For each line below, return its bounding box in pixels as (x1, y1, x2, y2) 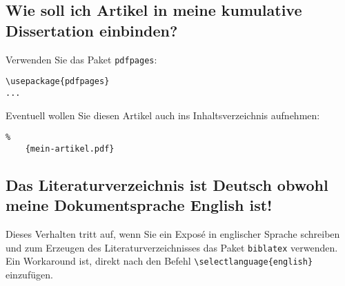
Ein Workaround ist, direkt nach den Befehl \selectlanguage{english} (6, 254, 313, 268)
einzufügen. (6, 267, 53, 281)
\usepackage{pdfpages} (6, 76, 110, 87)
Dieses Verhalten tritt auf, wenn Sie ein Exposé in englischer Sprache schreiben (6, 227, 340, 241)
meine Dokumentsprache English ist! (6, 194, 273, 216)
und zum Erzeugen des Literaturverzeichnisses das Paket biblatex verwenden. (6, 240, 338, 254)
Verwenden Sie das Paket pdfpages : (6, 52, 157, 66)
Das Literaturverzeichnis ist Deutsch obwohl (6, 174, 328, 195)
